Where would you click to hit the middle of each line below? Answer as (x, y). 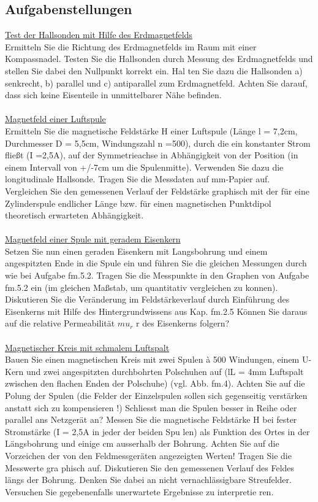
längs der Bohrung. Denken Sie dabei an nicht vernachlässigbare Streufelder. (148, 480)
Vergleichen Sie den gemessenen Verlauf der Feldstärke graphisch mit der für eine (157, 191)
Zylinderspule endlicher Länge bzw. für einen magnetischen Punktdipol (138, 203)
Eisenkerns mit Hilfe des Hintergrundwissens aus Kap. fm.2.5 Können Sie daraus (156, 311)
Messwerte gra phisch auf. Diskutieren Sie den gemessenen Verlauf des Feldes (150, 467)
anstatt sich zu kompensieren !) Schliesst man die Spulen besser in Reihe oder (151, 407)
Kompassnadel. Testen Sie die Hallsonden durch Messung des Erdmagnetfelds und (159, 59)
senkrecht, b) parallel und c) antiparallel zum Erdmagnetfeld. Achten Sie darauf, (156, 83)
